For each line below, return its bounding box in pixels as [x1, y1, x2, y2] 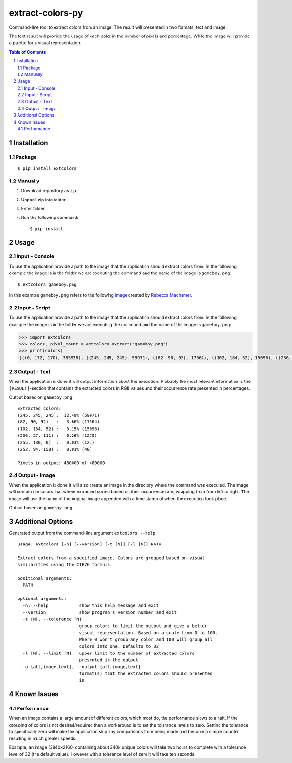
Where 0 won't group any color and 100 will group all [79, 636, 213, 642]
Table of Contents [9, 49, 46, 54]
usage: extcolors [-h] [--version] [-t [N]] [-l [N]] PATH [18, 542, 162, 547]
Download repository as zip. [21, 188, 78, 194]
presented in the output [79, 657, 139, 663]
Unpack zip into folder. [21, 197, 67, 202]
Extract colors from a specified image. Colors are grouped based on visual [18, 555, 205, 561]
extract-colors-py [9, 7, 83, 18]
